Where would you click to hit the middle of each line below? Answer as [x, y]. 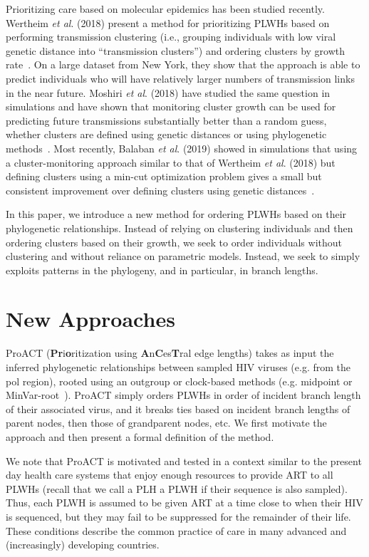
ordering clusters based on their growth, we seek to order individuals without [174, 242]
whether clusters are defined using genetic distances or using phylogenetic [166, 134]
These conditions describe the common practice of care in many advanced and [176, 530]
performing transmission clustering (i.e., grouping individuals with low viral [171, 37]
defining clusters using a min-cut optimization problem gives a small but [164, 176]
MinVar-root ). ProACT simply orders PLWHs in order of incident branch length [183, 395]
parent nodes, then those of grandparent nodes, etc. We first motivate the [166, 423]
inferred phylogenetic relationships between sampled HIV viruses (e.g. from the [178, 367]
